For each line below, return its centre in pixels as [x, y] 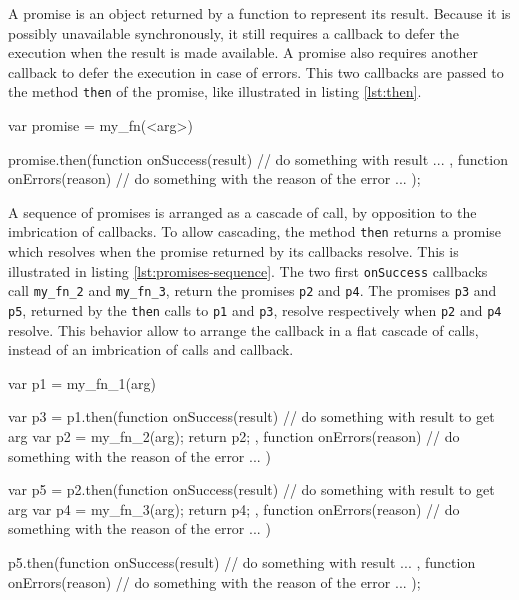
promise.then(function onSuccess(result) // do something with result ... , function [258, 158]
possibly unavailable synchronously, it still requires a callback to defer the [233, 32]
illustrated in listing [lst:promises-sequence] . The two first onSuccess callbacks [248, 270]
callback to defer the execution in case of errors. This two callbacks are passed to [256, 71]
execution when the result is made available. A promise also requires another [243, 52]
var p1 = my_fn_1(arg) [82, 382]
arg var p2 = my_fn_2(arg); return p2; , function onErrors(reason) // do [234, 436]
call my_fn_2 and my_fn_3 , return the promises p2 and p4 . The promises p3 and [252, 290]
